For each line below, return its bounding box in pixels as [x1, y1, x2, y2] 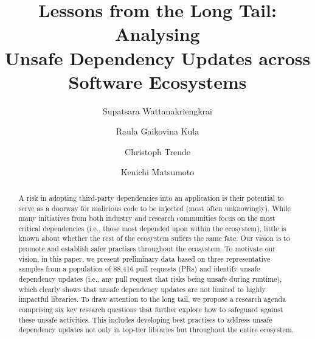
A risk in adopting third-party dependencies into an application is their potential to [18, 192, 284, 203]
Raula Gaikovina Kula [116, 125, 199, 138]
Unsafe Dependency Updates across [4, 45, 311, 70]
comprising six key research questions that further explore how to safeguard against [18, 304, 283, 315]
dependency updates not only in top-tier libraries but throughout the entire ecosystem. [18, 324, 294, 335]
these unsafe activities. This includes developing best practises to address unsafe [18, 314, 272, 324]
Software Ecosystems [68, 69, 247, 94]
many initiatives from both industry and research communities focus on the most [18, 213, 275, 223]
